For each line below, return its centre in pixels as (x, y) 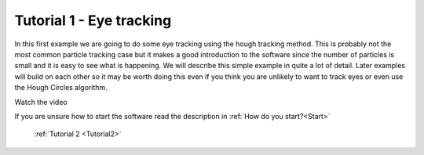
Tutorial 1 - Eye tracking (93, 20)
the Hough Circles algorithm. (61, 88)
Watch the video (41, 102)
